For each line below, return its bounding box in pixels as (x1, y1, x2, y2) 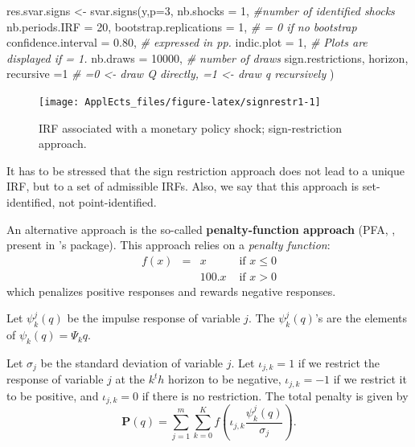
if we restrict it (333, 371, 407, 388)
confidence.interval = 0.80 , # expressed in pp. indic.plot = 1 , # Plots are (6, 34, 368, 51)
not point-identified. (58, 194, 157, 210)
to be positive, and (6, 387, 99, 404)
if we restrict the (298, 355, 380, 371)
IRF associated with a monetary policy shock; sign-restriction (39, 119, 342, 136)
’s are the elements (314, 310, 408, 326)
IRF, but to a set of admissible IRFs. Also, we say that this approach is (6, 178, 360, 195)
